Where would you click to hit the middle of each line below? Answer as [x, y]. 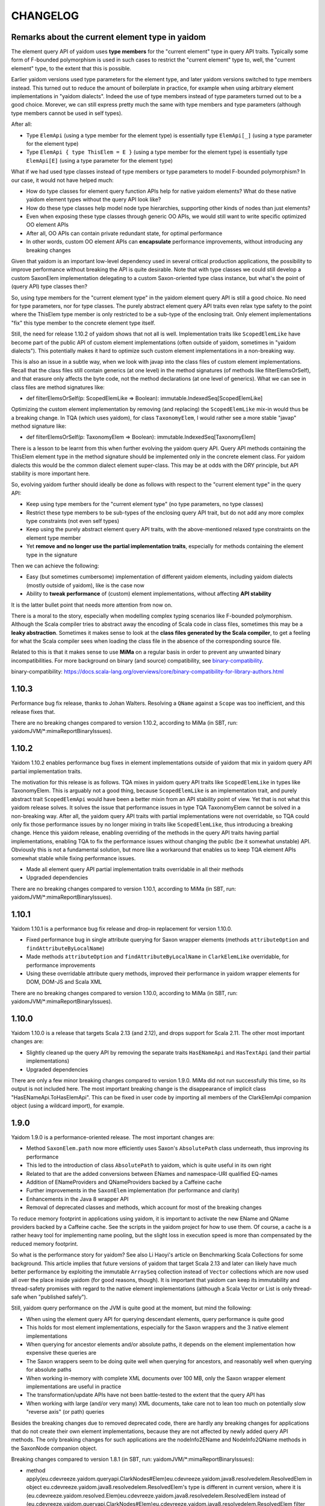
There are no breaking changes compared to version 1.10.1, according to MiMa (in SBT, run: [124, 889]
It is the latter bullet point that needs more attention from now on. [92, 605]
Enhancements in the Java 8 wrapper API [77, 1199]
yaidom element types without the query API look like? [94, 199]
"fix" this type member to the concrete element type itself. [83, 323]
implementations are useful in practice [74, 1386]
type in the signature [52, 555]
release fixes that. [33, 711]
